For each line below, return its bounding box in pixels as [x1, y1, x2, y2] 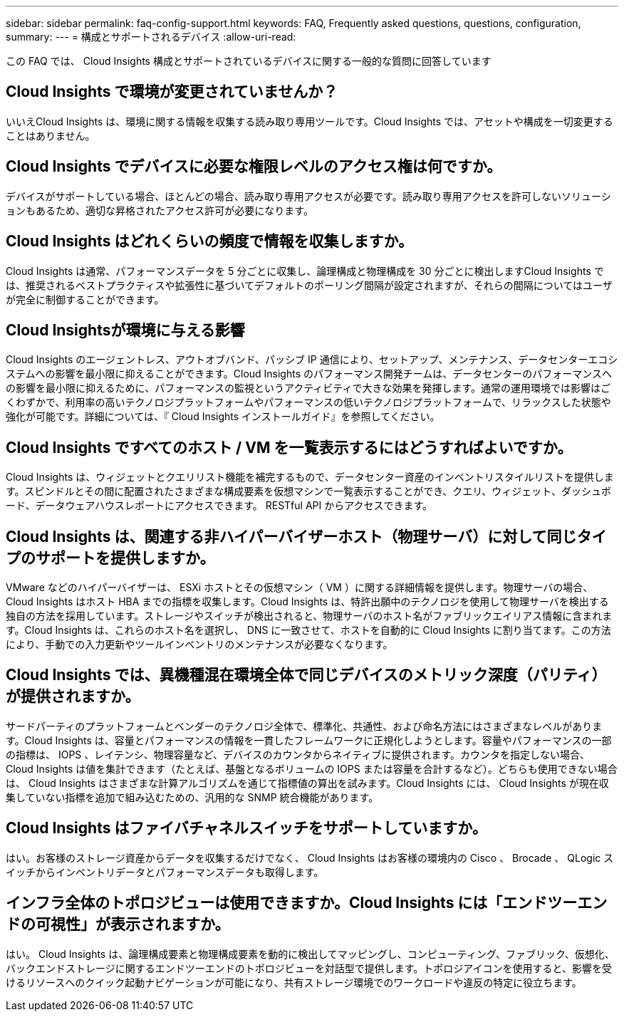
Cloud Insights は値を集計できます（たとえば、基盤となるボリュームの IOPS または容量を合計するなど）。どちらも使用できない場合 [6, 762, 618, 775]
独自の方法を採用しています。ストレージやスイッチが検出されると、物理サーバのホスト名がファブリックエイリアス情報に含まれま [6, 610, 613, 622]
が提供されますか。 [6, 687, 140, 706]
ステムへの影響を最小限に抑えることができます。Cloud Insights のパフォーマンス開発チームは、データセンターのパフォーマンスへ [6, 367, 613, 380]
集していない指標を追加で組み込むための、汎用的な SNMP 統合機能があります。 [6, 791, 379, 803]
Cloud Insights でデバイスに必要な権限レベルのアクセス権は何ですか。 [6, 157, 502, 176]
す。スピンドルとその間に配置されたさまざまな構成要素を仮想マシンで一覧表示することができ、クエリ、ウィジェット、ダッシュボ [6, 485, 612, 498]
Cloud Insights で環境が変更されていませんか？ [6, 83, 338, 101]
